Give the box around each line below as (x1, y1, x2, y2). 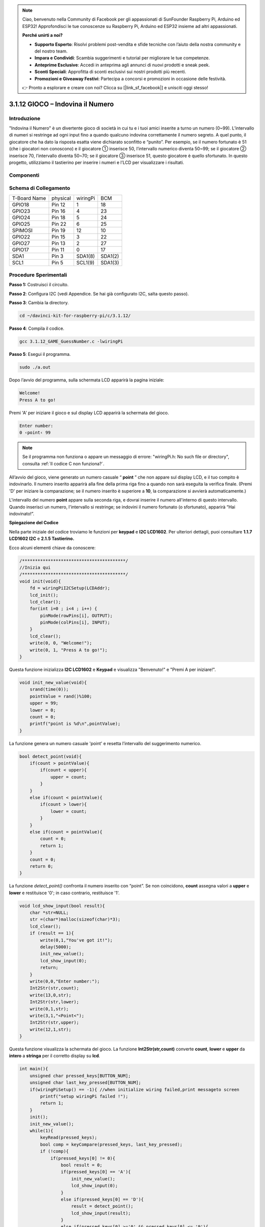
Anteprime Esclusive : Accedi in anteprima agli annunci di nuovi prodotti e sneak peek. (34, 62, 210, 68)
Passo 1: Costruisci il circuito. (9, 282, 69, 288)
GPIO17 (12, 246, 29, 253)
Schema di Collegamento (9, 185, 71, 191)
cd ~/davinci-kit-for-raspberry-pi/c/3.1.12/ (19, 313, 131, 319)
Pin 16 (52, 208, 66, 214)
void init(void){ (19, 578, 61, 584)
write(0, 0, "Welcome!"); (29, 640, 92, 646)
